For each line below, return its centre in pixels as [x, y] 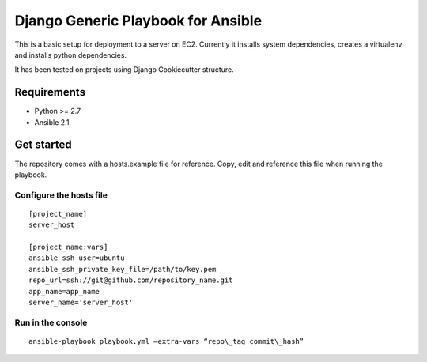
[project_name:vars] [68, 247]
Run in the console [51, 322]
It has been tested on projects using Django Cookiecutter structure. [125, 70]
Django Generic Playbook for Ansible [138, 21]
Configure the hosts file [61, 195]
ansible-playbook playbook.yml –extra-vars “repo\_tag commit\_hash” [166, 341]
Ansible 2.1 [52, 122]
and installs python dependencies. [70, 55]
